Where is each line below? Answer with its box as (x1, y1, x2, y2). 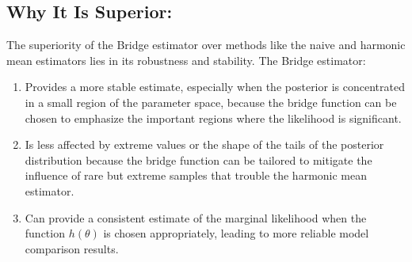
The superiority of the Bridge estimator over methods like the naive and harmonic (6, 36, 406, 53)
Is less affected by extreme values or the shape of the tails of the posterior (25, 136, 384, 153)
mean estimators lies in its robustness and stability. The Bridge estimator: (6, 51, 366, 68)
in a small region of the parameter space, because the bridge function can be (25, 93, 397, 110)
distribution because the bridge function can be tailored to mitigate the (25, 151, 372, 168)
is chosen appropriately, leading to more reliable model (103, 225, 369, 241)
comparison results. (25, 240, 119, 256)
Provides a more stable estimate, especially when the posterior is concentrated (25, 78, 405, 95)
